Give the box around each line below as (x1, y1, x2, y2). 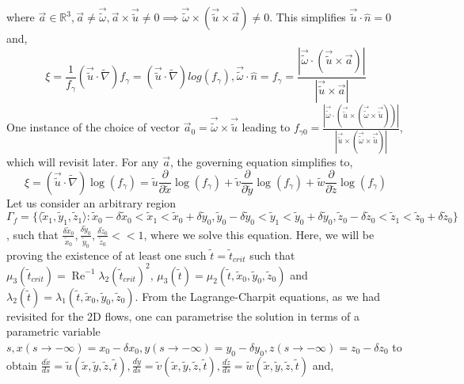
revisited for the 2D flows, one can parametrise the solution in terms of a (6, 307, 360, 324)
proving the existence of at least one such (6, 246, 207, 263)
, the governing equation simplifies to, (169, 153, 353, 169)
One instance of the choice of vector (6, 119, 181, 135)
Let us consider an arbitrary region (6, 195, 177, 211)
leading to (242, 119, 291, 135)
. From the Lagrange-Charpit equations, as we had (135, 287, 381, 304)
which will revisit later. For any (6, 153, 159, 169)
